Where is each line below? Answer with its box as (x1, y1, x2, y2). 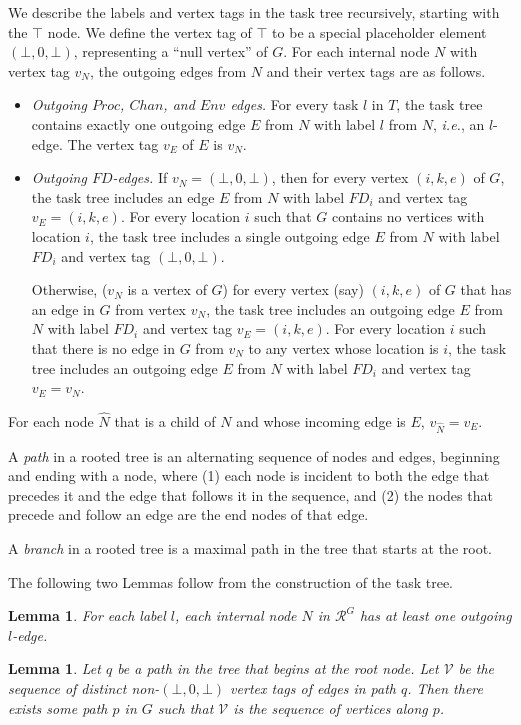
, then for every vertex (271, 167, 409, 188)
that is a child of (114, 410, 216, 431)
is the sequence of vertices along (233, 697, 428, 718)
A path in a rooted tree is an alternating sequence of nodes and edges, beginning (8, 445, 500, 466)
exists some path (8, 697, 108, 718)
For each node (8, 410, 94, 431)
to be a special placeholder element (272, 21, 487, 42)
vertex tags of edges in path (230, 678, 397, 698)
